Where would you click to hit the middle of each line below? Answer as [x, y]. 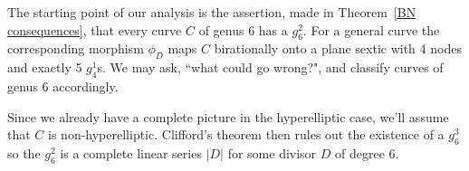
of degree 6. [367, 152]
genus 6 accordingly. [63, 85]
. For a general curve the [371, 29]
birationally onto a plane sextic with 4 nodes [338, 48]
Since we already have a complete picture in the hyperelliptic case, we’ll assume [228, 116]
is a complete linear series [131, 152]
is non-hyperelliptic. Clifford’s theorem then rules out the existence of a [246, 134]
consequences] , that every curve [95, 29]
